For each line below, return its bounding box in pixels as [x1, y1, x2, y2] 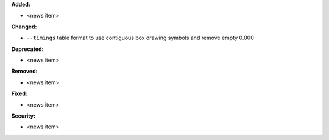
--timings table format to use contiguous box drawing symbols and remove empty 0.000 [26, 34, 254, 42]
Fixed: [11, 90, 27, 97]
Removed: [11, 67, 38, 75]
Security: [11, 112, 36, 119]
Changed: [11, 23, 37, 30]
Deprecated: [11, 45, 44, 53]
